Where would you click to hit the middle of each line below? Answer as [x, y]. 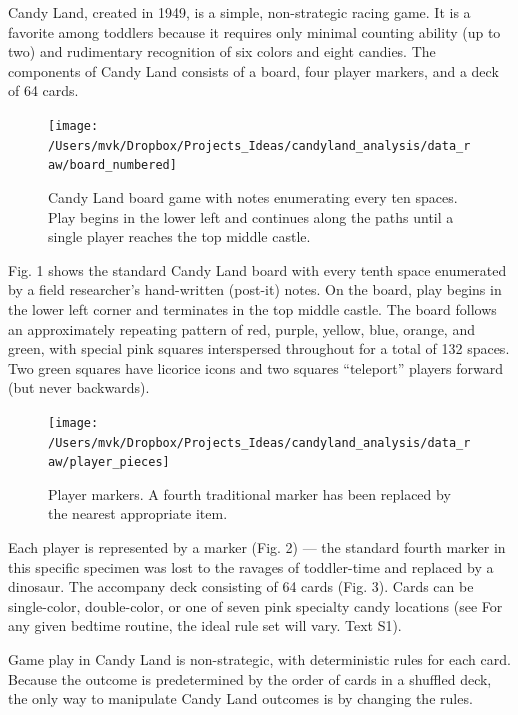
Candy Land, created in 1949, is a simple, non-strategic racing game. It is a [239, 12]
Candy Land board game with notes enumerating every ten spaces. [253, 196]
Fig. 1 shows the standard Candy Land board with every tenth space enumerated [257, 269]
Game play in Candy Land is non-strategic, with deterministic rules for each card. [259, 659]
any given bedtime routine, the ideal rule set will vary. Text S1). [205, 625]
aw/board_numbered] [112, 165]
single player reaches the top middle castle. [179, 236]
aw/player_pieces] [109, 462]
